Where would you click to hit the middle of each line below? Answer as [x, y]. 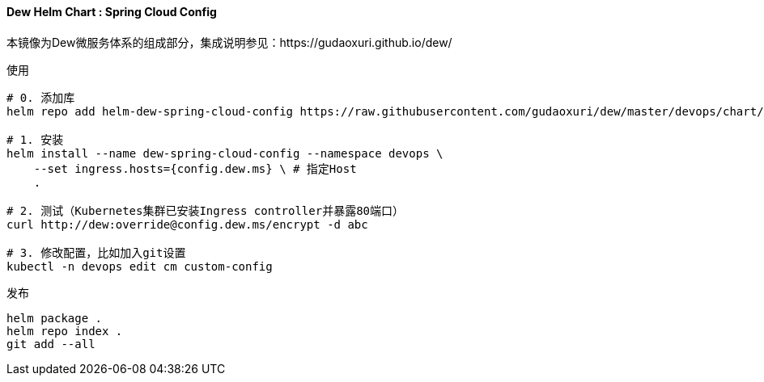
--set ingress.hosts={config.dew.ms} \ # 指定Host [195, 168]
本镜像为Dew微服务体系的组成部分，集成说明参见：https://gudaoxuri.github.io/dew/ [229, 42]
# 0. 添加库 [41, 97]
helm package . [55, 318]
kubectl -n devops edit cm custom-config [140, 266]
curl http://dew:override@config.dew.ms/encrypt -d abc [187, 224]
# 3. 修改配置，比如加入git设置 [96, 252]
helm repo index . [65, 331]
